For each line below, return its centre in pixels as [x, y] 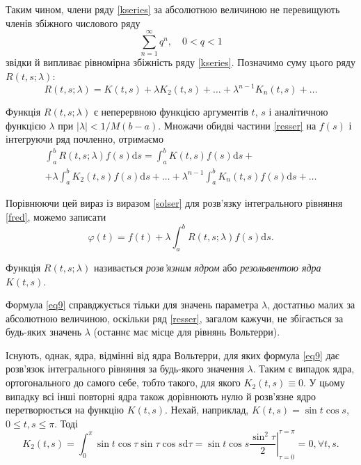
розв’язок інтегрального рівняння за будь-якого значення [125, 369]
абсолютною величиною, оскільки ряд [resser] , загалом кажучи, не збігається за [175, 318]
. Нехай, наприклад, [207, 410]
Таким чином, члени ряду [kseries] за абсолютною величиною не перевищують [173, 9]
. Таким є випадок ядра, [304, 369]
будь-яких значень [44, 332]
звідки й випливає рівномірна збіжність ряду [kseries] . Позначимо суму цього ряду [180, 62]
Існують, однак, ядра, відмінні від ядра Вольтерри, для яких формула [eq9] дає [173, 355]
